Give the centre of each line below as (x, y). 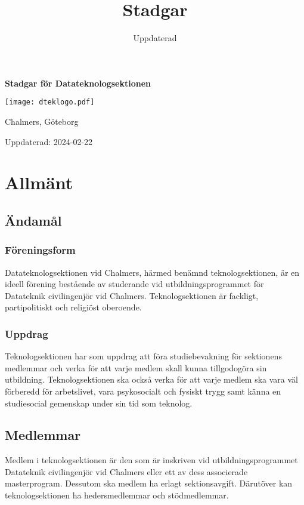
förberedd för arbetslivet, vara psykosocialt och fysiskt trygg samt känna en (143, 391)
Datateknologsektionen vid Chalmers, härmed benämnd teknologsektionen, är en (152, 272)
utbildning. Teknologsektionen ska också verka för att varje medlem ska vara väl (152, 379)
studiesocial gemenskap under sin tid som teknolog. (99, 403)
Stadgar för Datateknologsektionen (78, 83)
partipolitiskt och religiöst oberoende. (73, 307)
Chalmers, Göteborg (42, 121)
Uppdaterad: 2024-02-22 (49, 141)
